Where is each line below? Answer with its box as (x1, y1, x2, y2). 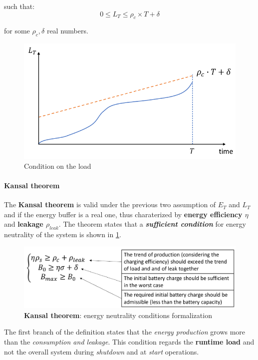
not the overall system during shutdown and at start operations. (4, 346, 199, 357)
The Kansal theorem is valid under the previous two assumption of (4, 199, 216, 210)
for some (4, 25, 30, 36)
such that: (4, 1, 35, 11)
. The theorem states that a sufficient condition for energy (58, 219, 246, 229)
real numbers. (46, 25, 88, 36)
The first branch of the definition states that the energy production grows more (4, 327, 246, 337)
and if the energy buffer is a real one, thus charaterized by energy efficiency (4, 209, 243, 219)
